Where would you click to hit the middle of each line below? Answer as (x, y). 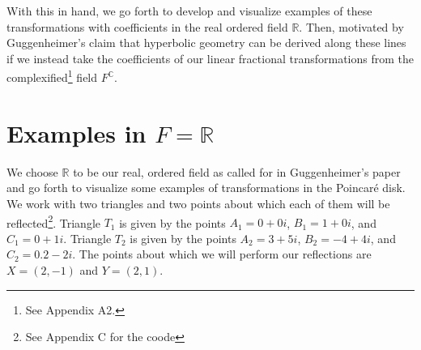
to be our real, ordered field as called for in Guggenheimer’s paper (237, 171)
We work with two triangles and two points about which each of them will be (198, 203)
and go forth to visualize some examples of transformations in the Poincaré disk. (206, 188)
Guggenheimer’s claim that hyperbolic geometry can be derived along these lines (206, 43)
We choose (32, 171)
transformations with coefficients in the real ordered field (147, 26)
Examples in (77, 132)
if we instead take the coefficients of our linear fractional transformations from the (210, 58)
